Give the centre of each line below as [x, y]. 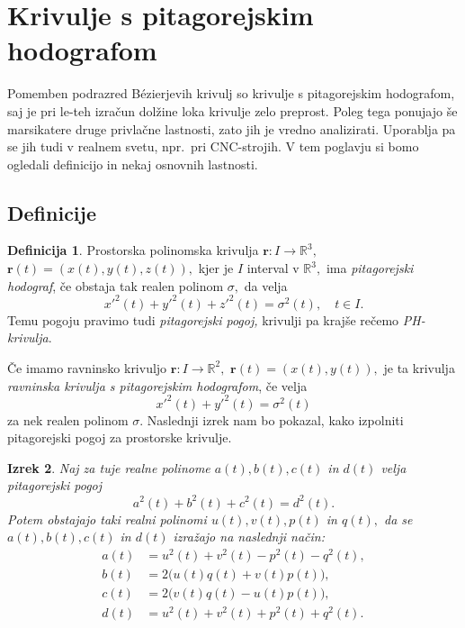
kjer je [216, 268]
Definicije [52, 212]
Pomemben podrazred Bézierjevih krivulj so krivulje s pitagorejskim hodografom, [231, 93]
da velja [266, 285]
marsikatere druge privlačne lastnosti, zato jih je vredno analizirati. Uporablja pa [232, 128]
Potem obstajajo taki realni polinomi [107, 519]
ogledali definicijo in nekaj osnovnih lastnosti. [133, 164]
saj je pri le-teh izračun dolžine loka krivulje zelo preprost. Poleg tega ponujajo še [232, 110]
